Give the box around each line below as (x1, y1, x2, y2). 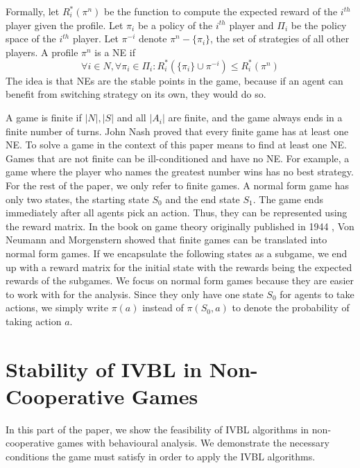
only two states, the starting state (6, 191, 149, 206)
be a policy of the (137, 17, 213, 32)
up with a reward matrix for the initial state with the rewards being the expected (6, 259, 352, 274)
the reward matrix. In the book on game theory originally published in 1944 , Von (6, 218, 354, 233)
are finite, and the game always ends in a (168, 110, 343, 125)
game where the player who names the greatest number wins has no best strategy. (6, 164, 354, 179)
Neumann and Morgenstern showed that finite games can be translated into (6, 232, 327, 247)
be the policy (291, 17, 347, 32)
